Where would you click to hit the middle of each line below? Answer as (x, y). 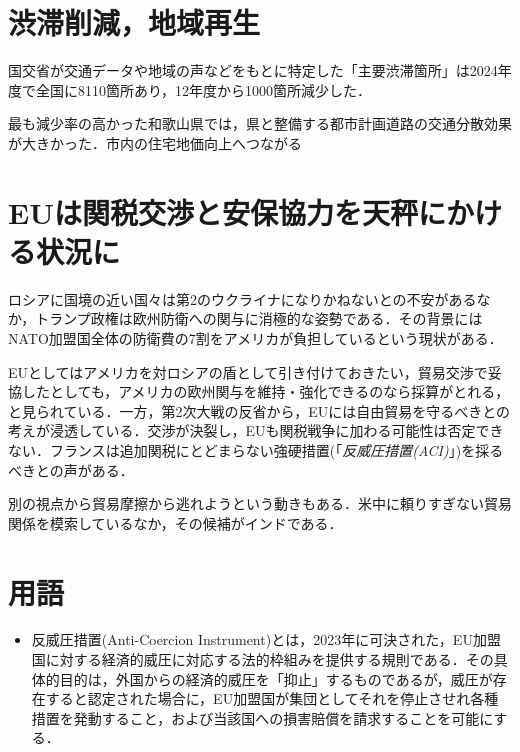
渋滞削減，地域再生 (134, 22)
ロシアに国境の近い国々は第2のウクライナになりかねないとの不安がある (242, 298)
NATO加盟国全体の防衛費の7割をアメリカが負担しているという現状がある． (255, 338)
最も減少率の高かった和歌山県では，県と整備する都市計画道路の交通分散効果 (260, 123)
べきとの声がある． (71, 469)
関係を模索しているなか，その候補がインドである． (175, 522)
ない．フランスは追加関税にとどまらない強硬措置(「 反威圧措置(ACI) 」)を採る (256, 449)
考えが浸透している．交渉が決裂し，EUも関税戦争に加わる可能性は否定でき (256, 430)
